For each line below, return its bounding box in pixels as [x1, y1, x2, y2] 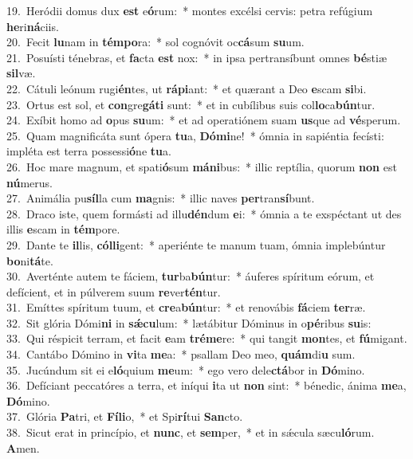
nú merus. [6, 174, 53, 190]
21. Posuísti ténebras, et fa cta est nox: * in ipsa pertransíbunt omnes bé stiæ [6, 49, 387, 65]
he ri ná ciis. [6, 18, 59, 34]
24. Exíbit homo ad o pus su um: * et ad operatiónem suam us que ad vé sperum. [6, 112, 401, 128]
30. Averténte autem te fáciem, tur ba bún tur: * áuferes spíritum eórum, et [6, 268, 375, 284]
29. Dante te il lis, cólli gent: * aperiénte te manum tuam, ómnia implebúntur [6, 236, 386, 253]
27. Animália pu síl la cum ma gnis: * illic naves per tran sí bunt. [6, 190, 315, 206]
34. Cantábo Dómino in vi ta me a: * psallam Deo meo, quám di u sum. [6, 346, 356, 363]
